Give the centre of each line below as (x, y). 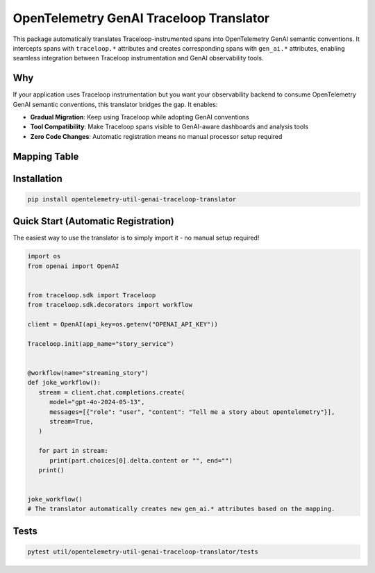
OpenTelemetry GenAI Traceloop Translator (141, 18)
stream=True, (72, 421)
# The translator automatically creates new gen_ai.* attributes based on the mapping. (181, 509)
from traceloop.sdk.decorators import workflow (110, 305)
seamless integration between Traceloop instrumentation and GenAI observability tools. (138, 58)
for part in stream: (74, 451)
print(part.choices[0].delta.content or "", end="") (141, 460)
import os (44, 256)
